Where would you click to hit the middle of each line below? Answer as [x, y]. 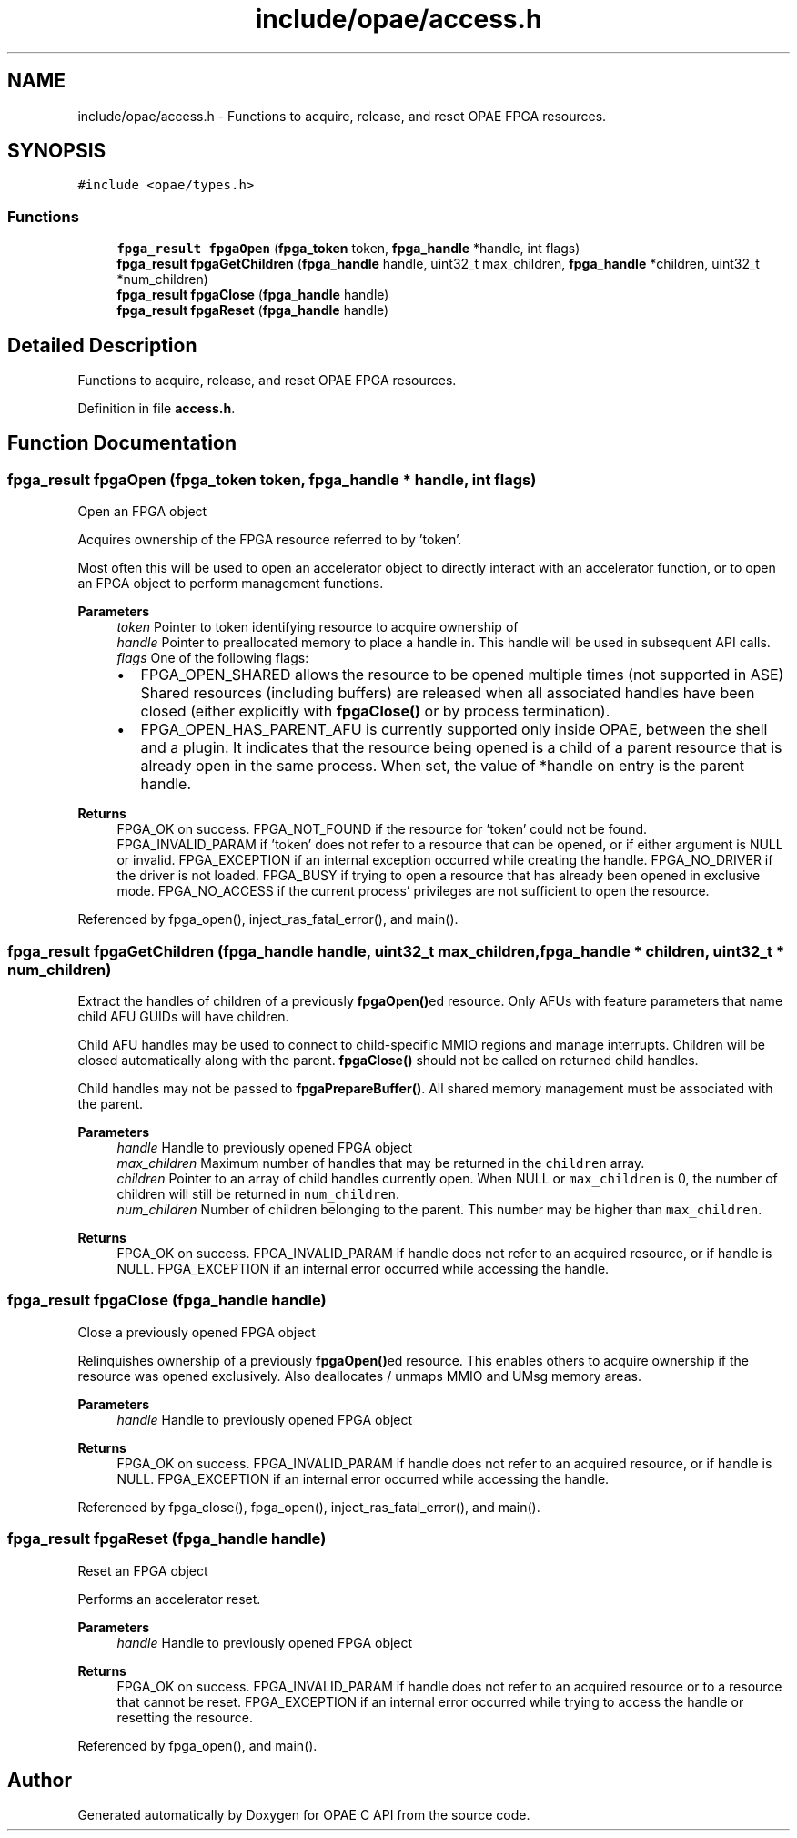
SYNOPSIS [57, 151]
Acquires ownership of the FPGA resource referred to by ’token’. [270, 540]
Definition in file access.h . [156, 409]
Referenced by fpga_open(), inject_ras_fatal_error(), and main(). [268, 919]
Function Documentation [122, 443]
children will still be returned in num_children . [258, 1194]
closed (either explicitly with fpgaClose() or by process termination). [375, 711]
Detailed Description [102, 345]
